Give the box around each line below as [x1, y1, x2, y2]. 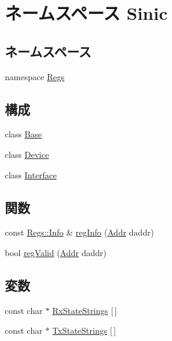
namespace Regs [5, 70, 65, 83]
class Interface [5, 168, 57, 181]
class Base [5, 128, 42, 140]
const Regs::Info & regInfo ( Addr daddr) [5, 226, 154, 239]
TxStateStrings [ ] [52, 324, 116, 337]
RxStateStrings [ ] [52, 304, 117, 316]
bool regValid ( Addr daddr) [5, 246, 106, 258]
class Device [5, 148, 49, 160]
